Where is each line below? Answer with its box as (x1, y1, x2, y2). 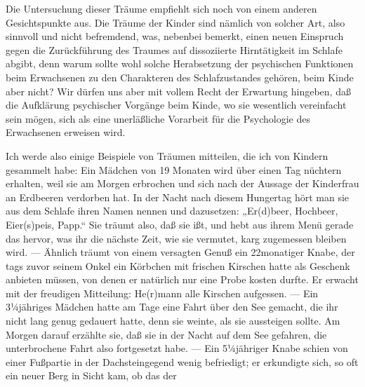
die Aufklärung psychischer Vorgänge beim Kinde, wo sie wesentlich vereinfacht (6, 97, 347, 112)
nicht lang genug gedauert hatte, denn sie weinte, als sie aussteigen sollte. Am (6, 313, 340, 328)
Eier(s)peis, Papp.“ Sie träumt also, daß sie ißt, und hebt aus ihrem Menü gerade (6, 217, 354, 231)
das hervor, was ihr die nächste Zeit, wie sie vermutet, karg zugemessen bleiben (6, 231, 347, 245)
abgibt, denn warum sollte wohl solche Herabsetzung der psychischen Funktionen (6, 56, 354, 71)
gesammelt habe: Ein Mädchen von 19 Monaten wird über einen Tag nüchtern (6, 162, 342, 177)
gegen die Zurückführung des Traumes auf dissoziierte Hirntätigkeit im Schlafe (6, 42, 343, 57)
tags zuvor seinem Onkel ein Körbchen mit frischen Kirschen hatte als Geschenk (6, 258, 350, 273)
